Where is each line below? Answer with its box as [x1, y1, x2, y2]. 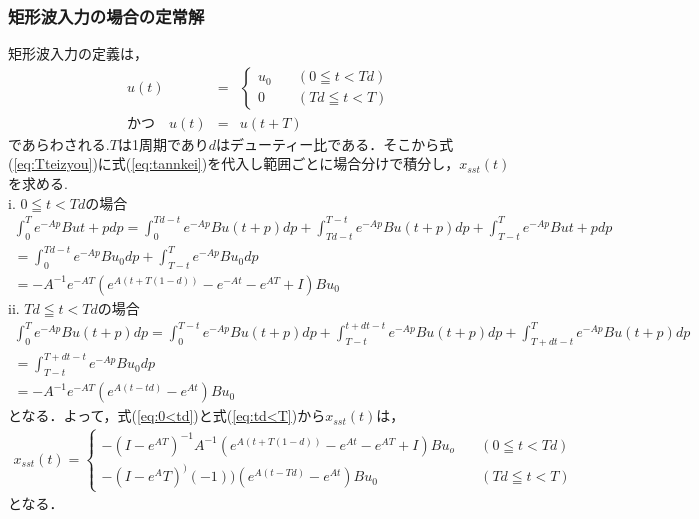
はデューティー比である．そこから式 [216, 133, 454, 154]
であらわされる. [8, 133, 110, 154]
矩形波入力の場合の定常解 [8, 3, 205, 28]
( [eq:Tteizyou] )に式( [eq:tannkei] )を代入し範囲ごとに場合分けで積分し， [8, 153, 460, 174]
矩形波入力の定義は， [8, 43, 148, 64]
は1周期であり [117, 133, 209, 154]
